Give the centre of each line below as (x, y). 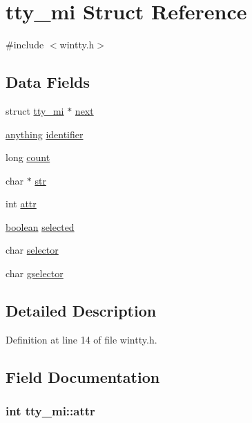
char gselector (35, 273)
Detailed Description (81, 311)
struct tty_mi (35, 110)
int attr (21, 204)
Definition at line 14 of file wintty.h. (81, 339)
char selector (32, 250)
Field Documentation (83, 376)
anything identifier (45, 134)
